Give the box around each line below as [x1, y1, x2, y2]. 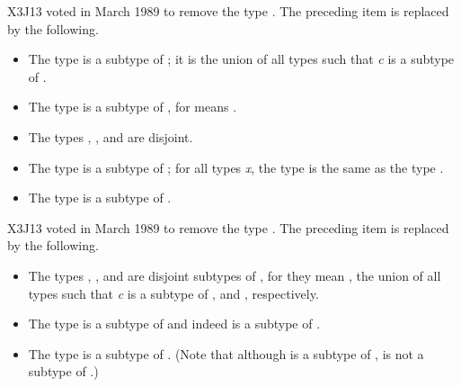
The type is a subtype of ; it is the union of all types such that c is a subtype [28, 49, 455, 68]
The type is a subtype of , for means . [28, 97, 237, 116]
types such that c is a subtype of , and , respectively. [28, 283, 319, 302]
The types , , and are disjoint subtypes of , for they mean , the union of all [28, 265, 441, 284]
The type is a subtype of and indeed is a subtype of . [28, 314, 321, 333]
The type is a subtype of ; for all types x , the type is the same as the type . [28, 157, 444, 176]
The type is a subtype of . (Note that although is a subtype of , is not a [28, 344, 424, 363]
